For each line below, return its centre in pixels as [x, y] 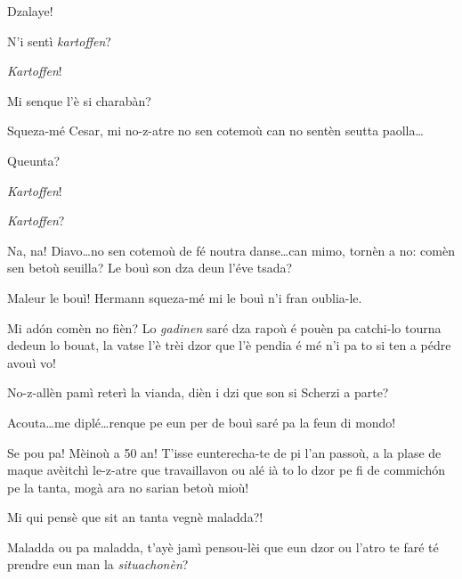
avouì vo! [32, 362]
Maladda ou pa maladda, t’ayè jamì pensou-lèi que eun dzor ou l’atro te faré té [223, 546]
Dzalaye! [30, 11]
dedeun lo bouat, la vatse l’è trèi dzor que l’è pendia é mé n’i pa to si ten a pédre [229, 345]
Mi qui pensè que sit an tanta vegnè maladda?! [135, 517]
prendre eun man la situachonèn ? [98, 564]
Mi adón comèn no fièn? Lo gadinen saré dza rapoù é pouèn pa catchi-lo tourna [224, 327]
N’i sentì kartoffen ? [59, 41]
